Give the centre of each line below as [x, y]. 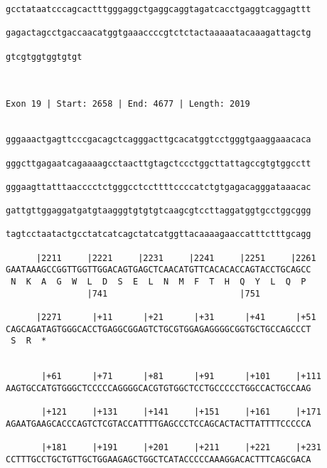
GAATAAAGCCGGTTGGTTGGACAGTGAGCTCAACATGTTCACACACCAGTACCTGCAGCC [159, 270]
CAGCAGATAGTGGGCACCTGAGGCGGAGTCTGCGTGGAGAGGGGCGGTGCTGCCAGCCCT [159, 329]
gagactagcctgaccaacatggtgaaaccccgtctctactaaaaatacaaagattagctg [159, 33]
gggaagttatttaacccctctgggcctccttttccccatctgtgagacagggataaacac [159, 187]
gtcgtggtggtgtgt [44, 57]
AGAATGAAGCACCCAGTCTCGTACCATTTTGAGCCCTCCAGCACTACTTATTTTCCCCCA [159, 424]
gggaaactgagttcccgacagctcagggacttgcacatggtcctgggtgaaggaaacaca [159, 140]
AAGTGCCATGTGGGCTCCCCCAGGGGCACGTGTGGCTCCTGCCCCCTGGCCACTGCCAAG [159, 388]
